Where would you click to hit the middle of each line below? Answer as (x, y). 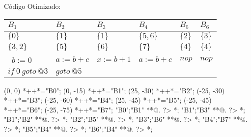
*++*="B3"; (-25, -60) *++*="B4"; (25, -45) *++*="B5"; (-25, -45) (108, 100)
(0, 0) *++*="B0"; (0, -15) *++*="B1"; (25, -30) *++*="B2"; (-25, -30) (114, 90)
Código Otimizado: (32, 6)
